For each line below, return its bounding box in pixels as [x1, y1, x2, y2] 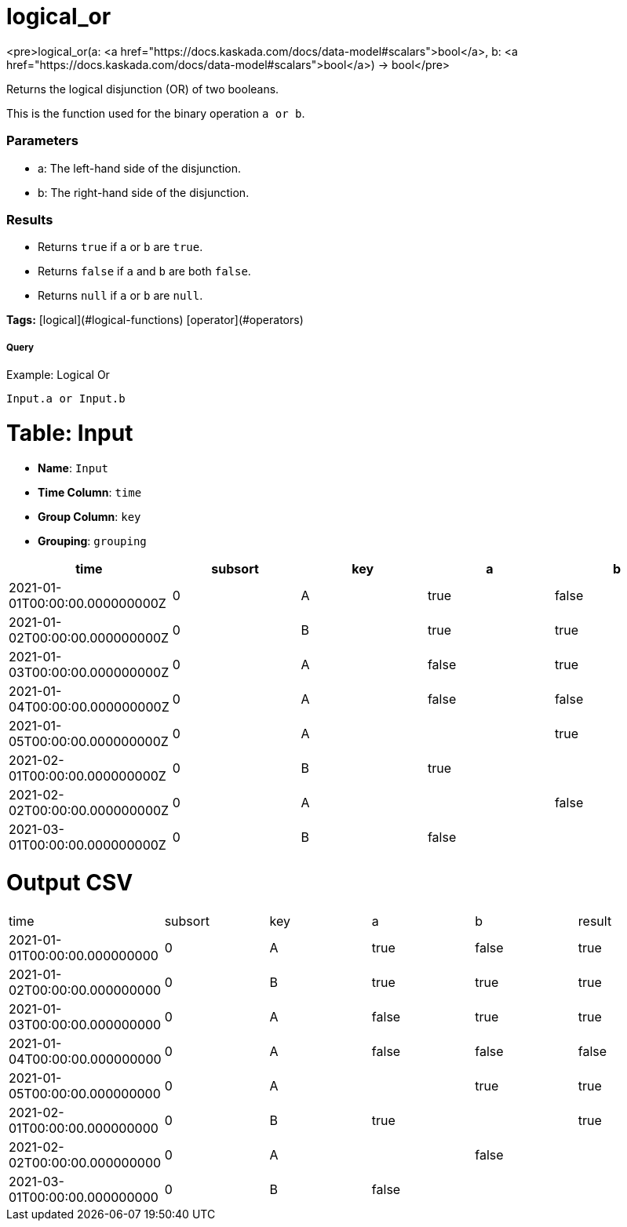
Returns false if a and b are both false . [38, 264, 251, 279]
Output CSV [6, 869, 133, 897]
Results [6, 211, 53, 228]
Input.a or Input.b [6, 392, 126, 406]
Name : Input [38, 461, 109, 475]
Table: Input [6, 419, 133, 446]
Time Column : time [38, 485, 142, 499]
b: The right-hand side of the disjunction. [38, 185, 250, 199]
